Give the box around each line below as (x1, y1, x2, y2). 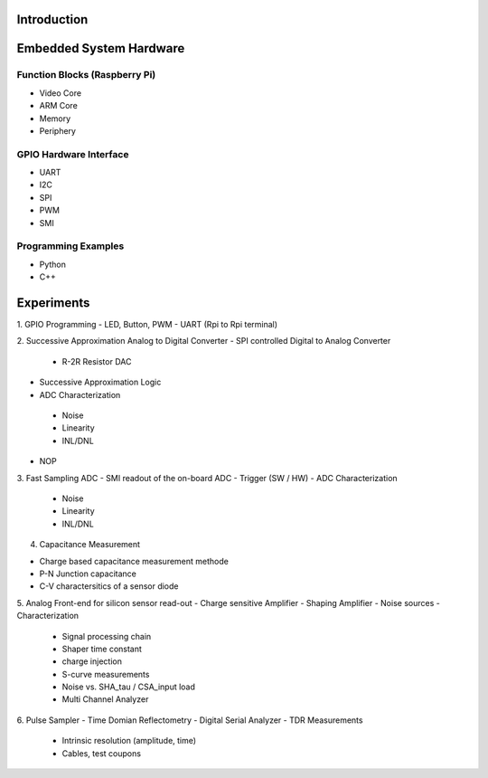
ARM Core (39, 100, 79, 111)
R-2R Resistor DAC (61, 356, 132, 366)
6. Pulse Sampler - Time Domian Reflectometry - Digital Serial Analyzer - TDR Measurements (16, 715, 363, 726)
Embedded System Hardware (16, 41, 185, 56)
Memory (39, 113, 71, 124)
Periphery (39, 125, 77, 136)
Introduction (16, 12, 89, 27)
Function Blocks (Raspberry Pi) (16, 69, 156, 81)
